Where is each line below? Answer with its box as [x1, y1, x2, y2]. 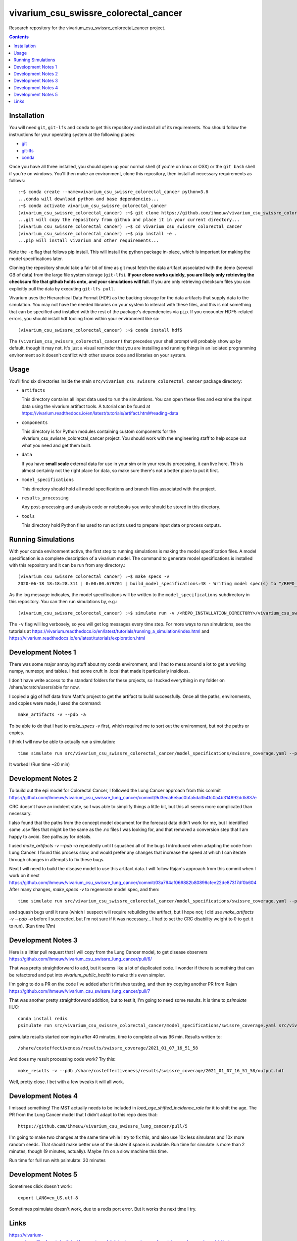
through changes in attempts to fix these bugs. [9, 856, 105, 862]
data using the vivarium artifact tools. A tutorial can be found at [21, 403, 150, 409]
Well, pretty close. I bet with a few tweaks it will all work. [9, 1079, 124, 1085]
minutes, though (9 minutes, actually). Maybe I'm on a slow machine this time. [9, 1148, 168, 1154]
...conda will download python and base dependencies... [18, 196, 159, 202]
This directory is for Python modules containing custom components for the [21, 428, 176, 434]
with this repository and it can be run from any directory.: [9, 562, 126, 568]
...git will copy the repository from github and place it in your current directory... [18, 217, 240, 223]
